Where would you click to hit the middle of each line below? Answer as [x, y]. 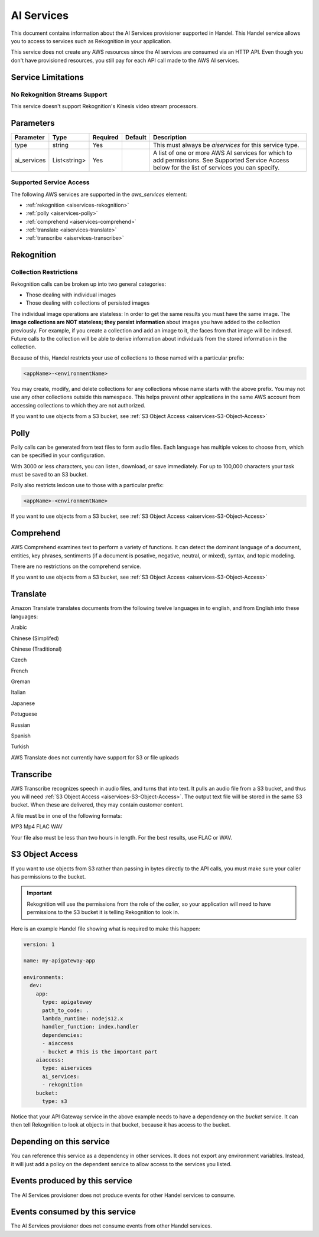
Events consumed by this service [73, 1212]
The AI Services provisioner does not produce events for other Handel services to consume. [123, 1195]
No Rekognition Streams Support [59, 94]
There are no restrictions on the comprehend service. [76, 566]
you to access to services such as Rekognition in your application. [91, 41]
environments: [44, 977]
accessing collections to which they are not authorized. [78, 405]
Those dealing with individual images [71, 295]
